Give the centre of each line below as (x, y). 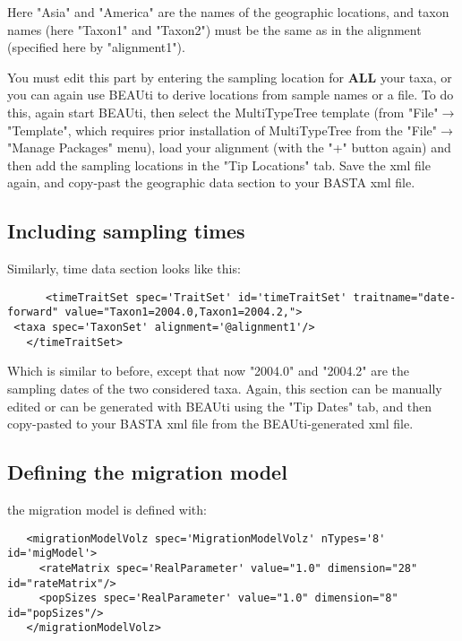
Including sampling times (126, 231)
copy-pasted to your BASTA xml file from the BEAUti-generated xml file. (210, 424)
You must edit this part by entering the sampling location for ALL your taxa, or (230, 77)
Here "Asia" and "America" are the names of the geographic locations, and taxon (228, 12)
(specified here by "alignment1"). (96, 47)
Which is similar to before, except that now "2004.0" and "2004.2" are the (208, 371)
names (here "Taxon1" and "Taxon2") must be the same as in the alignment (214, 29)
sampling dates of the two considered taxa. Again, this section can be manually (225, 388)
